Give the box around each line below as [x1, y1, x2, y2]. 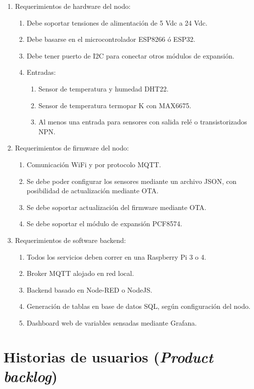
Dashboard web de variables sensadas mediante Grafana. [26, 317, 197, 328]
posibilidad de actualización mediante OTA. [26, 185, 159, 196]
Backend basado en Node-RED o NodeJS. [26, 284, 152, 295]
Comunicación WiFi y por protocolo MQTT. [26, 159, 161, 169]
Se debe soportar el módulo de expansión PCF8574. [26, 218, 182, 229]
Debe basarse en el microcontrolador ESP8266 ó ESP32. [26, 34, 196, 44]
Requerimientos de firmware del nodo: [15, 143, 129, 153]
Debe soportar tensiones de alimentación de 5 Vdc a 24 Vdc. [26, 17, 207, 28]
